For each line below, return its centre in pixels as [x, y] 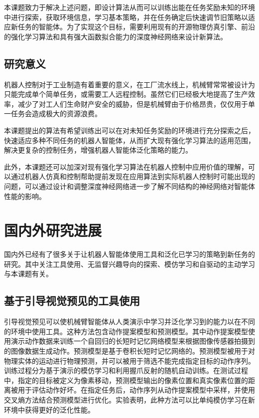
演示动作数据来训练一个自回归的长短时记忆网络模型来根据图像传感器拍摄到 [133, 341]
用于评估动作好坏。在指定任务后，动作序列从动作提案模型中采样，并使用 [136, 390]
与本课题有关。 [28, 274]
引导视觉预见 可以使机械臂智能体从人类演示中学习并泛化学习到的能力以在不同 [129, 321]
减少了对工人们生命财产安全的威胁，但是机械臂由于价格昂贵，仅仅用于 [133, 104]
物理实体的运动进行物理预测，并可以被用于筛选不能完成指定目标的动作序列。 [129, 360]
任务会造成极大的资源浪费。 [56, 113]
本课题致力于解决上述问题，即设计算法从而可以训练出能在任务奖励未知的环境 [129, 7]
